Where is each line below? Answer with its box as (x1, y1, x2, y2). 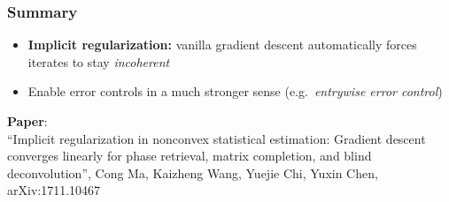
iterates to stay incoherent (27, 52, 170, 71)
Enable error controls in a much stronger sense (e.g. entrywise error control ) (27, 82, 443, 101)
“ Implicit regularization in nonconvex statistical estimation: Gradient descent (7, 129, 426, 147)
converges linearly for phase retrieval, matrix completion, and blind (7, 146, 372, 165)
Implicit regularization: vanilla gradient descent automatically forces (27, 35, 417, 54)
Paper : (7, 112, 48, 130)
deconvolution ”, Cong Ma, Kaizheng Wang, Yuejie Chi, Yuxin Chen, (7, 163, 378, 182)
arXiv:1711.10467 (7, 181, 101, 199)
